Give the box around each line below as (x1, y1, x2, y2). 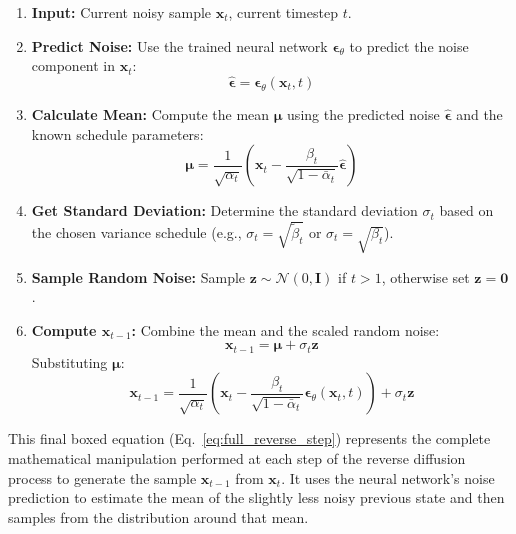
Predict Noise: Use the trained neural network (31, 35, 328, 56)
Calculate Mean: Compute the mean (31, 104, 270, 124)
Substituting (31, 351, 108, 372)
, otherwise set (381, 266, 470, 287)
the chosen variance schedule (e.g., (31, 221, 242, 242)
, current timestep (228, 2, 338, 22)
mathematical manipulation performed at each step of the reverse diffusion (8, 447, 466, 468)
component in (31, 55, 116, 76)
